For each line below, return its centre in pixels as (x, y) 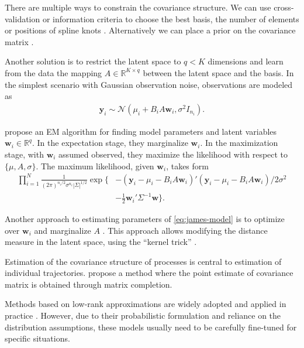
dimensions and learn (246, 61)
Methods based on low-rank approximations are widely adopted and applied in (146, 304)
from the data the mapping (53, 72)
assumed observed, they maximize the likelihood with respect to (173, 154)
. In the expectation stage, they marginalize (110, 143)
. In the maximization (239, 143)
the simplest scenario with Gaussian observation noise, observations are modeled (149, 84)
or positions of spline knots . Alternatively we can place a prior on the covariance (150, 30)
